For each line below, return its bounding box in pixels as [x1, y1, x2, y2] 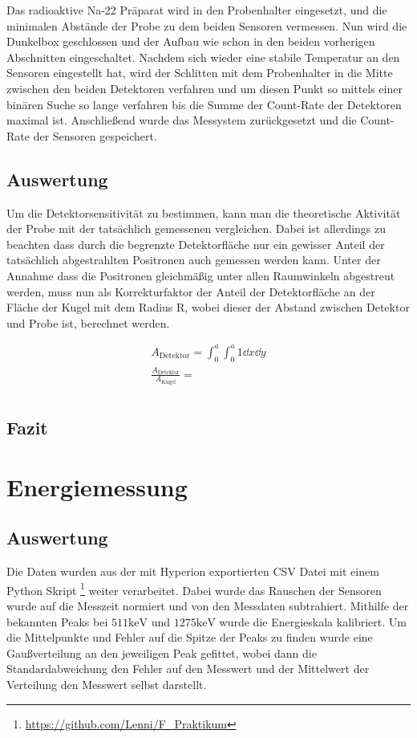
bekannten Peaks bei [6, 613, 108, 630]
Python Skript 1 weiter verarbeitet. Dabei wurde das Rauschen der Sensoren [6, 579, 382, 598]
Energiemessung [6, 470, 188, 503]
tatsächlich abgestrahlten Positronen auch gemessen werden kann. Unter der [6, 251, 381, 268]
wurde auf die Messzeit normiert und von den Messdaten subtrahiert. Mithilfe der [6, 597, 409, 614]
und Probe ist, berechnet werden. [6, 314, 170, 331]
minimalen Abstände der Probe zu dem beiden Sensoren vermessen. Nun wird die [6, 17, 407, 34]
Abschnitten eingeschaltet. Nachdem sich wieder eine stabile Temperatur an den [6, 48, 400, 65]
